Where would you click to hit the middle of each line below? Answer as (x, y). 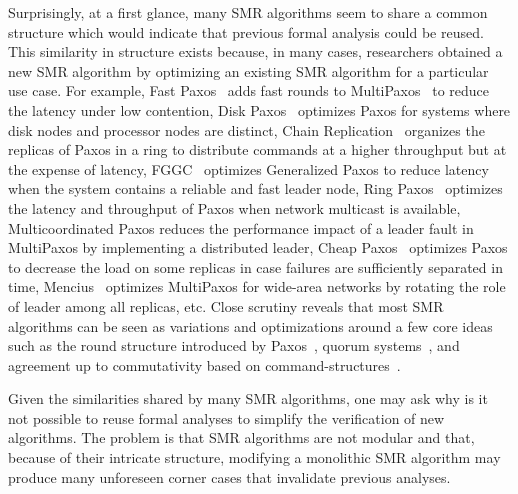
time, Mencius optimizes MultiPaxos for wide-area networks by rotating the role (257, 286)
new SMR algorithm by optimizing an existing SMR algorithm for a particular (248, 70)
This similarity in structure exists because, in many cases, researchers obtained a (255, 51)
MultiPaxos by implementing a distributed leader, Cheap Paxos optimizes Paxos (258, 247)
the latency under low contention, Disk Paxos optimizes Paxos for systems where (259, 109)
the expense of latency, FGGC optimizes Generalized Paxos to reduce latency (248, 168)
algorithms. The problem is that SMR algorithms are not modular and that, (241, 437)
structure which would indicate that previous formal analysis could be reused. (246, 31)
